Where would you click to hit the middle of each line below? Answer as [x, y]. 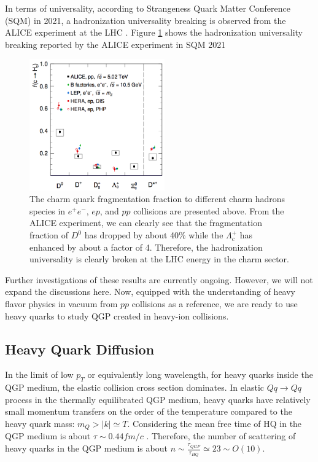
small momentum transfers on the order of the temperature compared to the [149, 411]
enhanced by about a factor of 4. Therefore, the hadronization [146, 247]
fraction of [49, 235]
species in [48, 210]
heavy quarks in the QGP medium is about [86, 448]
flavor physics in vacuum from [61, 304]
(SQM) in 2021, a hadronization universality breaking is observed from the [145, 20]
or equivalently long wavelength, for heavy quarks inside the [200, 374]
